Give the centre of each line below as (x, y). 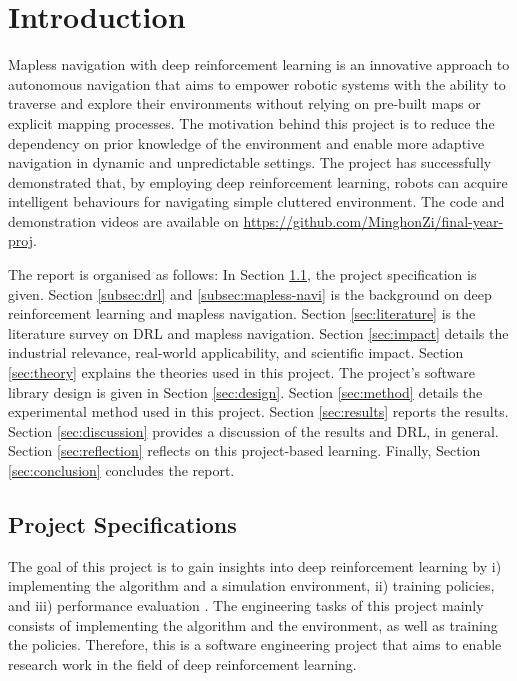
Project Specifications (122, 523)
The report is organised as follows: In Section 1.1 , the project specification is (242, 274)
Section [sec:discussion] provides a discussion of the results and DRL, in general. (253, 430)
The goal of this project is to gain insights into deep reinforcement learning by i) (255, 565)
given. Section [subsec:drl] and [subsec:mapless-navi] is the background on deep (250, 293)
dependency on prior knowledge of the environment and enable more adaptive (246, 142)
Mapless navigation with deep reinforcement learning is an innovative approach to (259, 64)
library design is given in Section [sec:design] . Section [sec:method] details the (245, 391)
